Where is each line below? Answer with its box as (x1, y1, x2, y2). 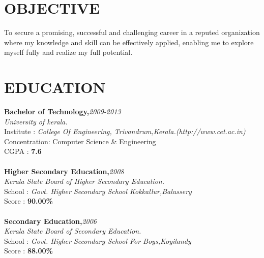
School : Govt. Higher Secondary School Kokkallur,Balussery (4, 185, 192, 196)
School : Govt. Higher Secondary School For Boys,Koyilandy (4, 235, 191, 246)
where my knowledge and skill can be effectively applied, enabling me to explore (4, 37, 254, 47)
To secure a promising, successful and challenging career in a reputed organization (4, 27, 260, 38)
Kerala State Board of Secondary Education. (4, 225, 141, 236)
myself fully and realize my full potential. (4, 47, 133, 57)
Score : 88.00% (4, 245, 53, 256)
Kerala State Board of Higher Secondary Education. (4, 176, 164, 186)
